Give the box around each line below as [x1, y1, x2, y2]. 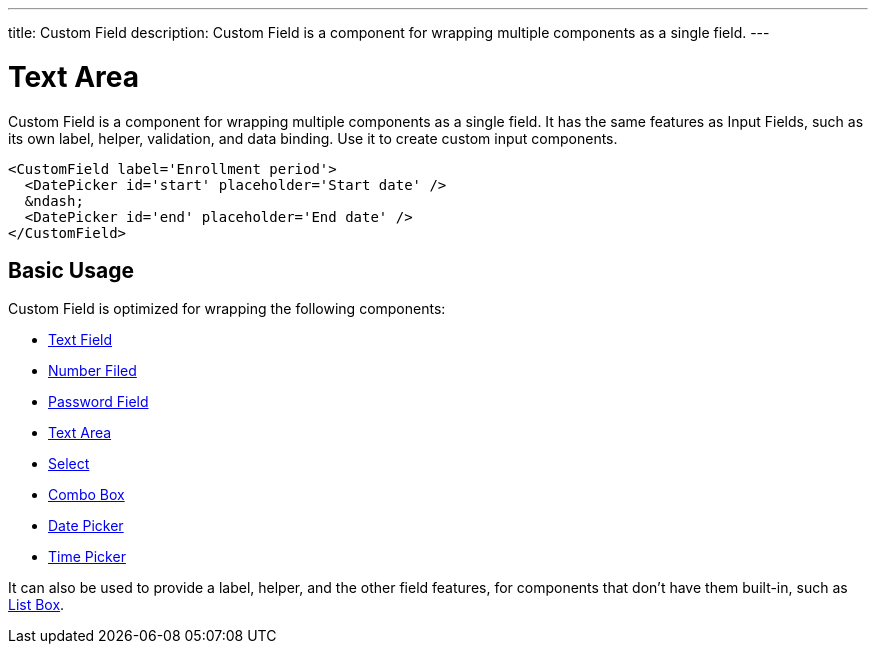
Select [48, 455, 90, 473]
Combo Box [48, 486, 125, 504]
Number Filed [48, 362, 137, 380]
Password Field [48, 393, 149, 411]
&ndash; [24, 192, 84, 209]
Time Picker [48, 548, 126, 566]
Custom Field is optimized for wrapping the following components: [8, 300, 446, 318]
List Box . [8, 596, 65, 614]
